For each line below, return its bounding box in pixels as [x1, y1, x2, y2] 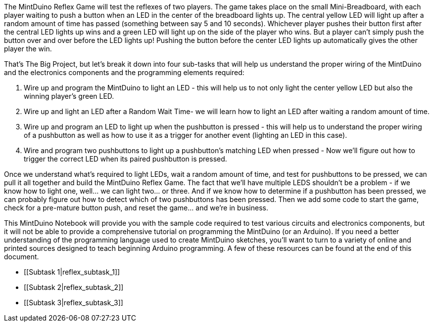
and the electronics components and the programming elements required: [4, 68, 244, 77]
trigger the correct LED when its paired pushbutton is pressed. [24, 155, 227, 163]
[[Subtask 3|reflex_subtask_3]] [24, 298, 123, 307]
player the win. [4, 44, 52, 53]
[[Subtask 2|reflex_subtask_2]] [24, 283, 124, 291]
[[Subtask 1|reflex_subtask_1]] [24, 268, 120, 276]
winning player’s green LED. [24, 92, 114, 100]
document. [4, 252, 39, 261]
